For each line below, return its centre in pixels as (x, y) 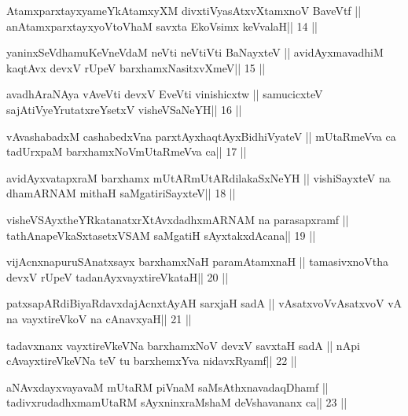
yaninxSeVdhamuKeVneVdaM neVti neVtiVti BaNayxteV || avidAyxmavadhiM (195, 52)
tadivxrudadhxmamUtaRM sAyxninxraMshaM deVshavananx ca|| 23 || (177, 402)
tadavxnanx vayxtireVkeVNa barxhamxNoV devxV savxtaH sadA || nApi (183, 345)
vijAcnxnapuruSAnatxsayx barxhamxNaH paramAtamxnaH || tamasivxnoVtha (198, 261)
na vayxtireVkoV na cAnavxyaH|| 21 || (99, 318)
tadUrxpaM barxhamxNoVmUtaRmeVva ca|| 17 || (127, 151)
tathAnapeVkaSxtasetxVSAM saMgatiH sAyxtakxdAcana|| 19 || (161, 235)
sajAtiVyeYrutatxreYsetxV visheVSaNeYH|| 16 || (124, 109)
